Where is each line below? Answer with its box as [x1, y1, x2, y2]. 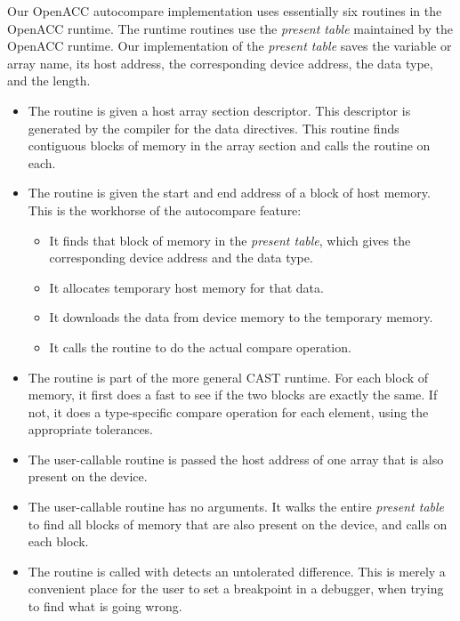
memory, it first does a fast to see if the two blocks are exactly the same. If [28, 385, 438, 404]
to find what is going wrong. [28, 597, 182, 616]
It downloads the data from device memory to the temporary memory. [49, 308, 433, 327]
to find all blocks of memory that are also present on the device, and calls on [28, 514, 448, 533]
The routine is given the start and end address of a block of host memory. [28, 183, 431, 202]
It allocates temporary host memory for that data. [49, 278, 324, 296]
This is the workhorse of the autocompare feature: [28, 200, 302, 219]
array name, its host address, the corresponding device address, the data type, [7, 53, 433, 72]
